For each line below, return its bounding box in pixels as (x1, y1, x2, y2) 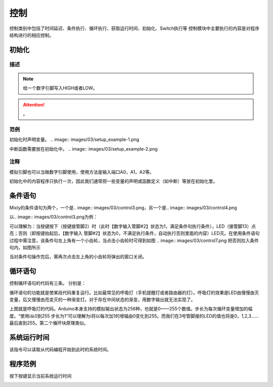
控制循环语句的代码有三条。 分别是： (9, 280, 86, 286)
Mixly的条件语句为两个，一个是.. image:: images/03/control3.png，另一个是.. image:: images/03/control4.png (9, 205, 237, 211)
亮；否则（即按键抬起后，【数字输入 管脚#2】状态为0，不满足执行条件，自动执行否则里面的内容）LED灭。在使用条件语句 (9, 230, 260, 236)
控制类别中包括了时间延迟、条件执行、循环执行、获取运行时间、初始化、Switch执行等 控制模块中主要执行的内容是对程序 (9, 25, 260, 31)
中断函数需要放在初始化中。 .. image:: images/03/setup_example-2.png (9, 146, 158, 152)
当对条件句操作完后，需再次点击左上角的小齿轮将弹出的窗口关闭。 (9, 254, 147, 260)
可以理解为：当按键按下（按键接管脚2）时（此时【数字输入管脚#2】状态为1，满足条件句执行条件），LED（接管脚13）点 (9, 223, 256, 229)
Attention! (23, 102, 45, 108)
